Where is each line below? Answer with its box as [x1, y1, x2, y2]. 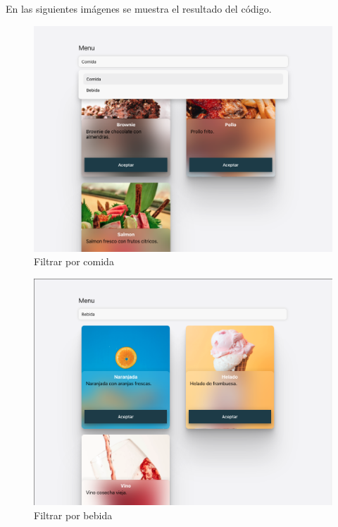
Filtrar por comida [34, 254, 114, 269]
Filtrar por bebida [34, 508, 113, 523]
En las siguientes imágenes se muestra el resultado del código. [6, 1, 272, 16]
